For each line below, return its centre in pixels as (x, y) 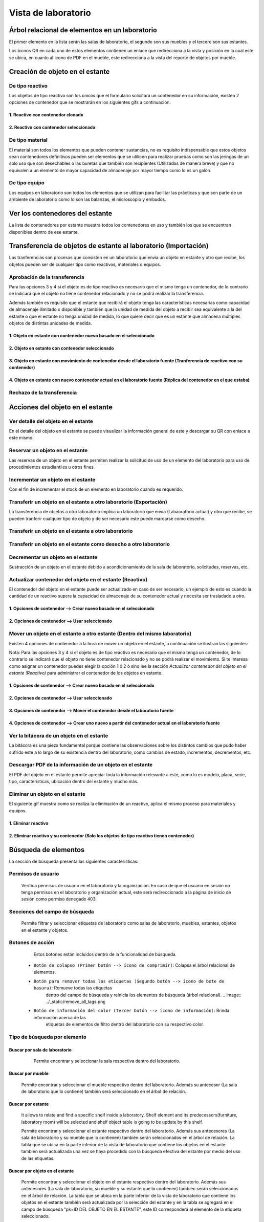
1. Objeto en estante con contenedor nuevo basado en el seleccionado (82, 335)
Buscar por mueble (29, 1073)
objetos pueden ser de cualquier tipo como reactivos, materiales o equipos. (85, 264)
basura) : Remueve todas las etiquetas (73, 988)
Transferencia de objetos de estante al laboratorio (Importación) (109, 246)
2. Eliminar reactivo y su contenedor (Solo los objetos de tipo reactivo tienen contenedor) (101, 835)
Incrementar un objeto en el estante (52, 480)
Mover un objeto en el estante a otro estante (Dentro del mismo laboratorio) (100, 634)
